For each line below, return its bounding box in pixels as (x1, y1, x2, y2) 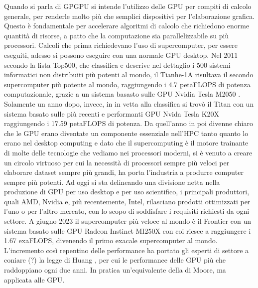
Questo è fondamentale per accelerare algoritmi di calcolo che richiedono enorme (4, 20, 250, 31)
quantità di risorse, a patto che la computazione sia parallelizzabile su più (4, 30, 229, 40)
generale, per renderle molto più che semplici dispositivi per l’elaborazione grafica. (4, 10, 255, 21)
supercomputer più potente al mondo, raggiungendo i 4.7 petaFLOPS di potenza (4, 79, 251, 89)
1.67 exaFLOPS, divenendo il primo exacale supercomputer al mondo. (4, 235, 218, 246)
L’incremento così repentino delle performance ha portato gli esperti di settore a (4, 245, 249, 255)
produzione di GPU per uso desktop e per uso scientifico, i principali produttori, (4, 186, 250, 197)
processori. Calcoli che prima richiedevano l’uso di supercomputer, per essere (4, 40, 238, 50)
